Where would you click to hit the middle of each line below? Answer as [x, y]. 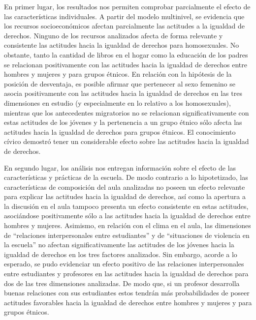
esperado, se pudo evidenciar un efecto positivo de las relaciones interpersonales [124, 264]
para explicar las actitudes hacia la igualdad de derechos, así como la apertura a [125, 196]
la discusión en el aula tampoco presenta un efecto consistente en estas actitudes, [126, 206]
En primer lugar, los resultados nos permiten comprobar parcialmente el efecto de [127, 6]
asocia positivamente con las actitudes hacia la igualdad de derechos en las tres [123, 93]
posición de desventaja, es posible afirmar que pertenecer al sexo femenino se [120, 83]
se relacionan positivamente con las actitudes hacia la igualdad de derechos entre [126, 64]
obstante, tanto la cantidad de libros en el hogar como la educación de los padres [126, 54]
